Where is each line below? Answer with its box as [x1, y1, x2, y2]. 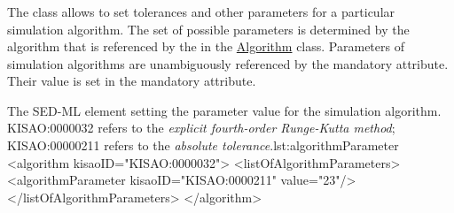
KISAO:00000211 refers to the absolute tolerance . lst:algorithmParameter [7, 136, 399, 155]
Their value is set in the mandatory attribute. [7, 72, 256, 90]
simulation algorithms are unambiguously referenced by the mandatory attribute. [7, 54, 449, 72]
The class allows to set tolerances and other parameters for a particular [7, 2, 395, 20]
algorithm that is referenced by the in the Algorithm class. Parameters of [7, 37, 404, 56]
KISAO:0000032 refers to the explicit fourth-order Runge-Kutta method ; [7, 118, 395, 137]
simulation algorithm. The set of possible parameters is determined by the [7, 19, 410, 38]
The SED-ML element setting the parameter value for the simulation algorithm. [7, 101, 442, 119]
